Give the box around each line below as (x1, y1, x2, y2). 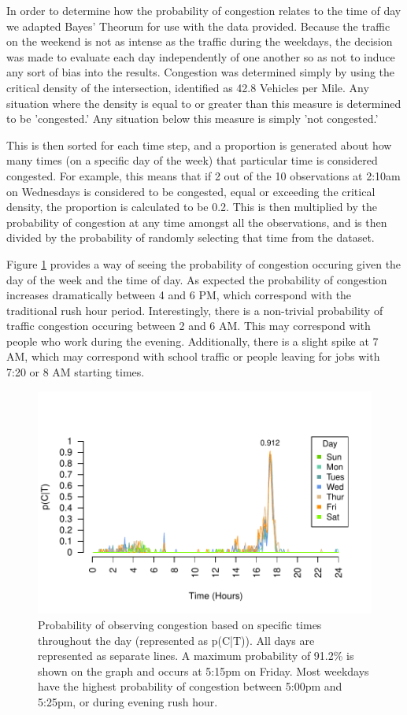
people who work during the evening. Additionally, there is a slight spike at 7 (6, 332, 379, 349)
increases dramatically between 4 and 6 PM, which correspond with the (6, 287, 352, 303)
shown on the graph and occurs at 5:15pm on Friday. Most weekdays (38, 662, 369, 679)
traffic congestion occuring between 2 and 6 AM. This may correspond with (6, 317, 371, 334)
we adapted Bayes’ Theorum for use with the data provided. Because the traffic (6, 17, 390, 34)
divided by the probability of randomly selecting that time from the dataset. (6, 229, 375, 246)
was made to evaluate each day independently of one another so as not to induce (6, 48, 395, 65)
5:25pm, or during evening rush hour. (38, 693, 218, 709)
